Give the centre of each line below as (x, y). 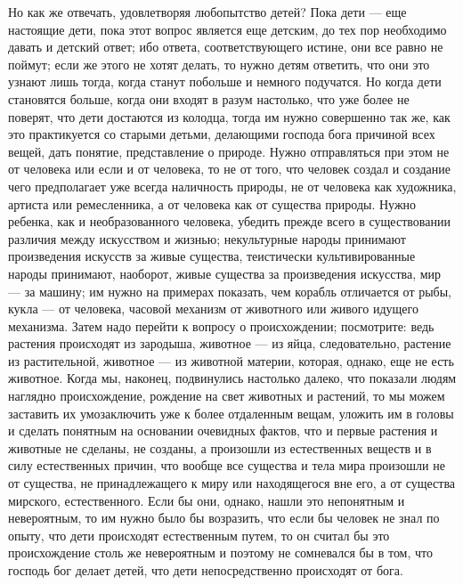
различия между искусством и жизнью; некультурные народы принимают (207, 238)
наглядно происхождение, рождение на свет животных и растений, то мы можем (227, 396)
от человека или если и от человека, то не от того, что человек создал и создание (229, 169)
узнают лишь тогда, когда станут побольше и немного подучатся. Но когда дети (225, 81)
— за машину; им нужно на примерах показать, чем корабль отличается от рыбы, (230, 291)
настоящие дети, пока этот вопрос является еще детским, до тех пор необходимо (227, 29)
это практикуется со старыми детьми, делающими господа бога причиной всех (222, 134)
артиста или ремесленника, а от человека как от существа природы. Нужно (212, 203)
